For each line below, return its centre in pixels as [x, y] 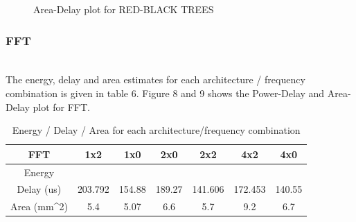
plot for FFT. [61, 106]
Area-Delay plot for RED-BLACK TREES [124, 9]
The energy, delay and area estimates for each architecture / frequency [155, 79]
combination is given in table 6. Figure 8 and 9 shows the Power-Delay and [165, 93]
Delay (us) [39, 189]
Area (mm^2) [39, 206]
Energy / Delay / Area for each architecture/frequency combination [156, 130]
